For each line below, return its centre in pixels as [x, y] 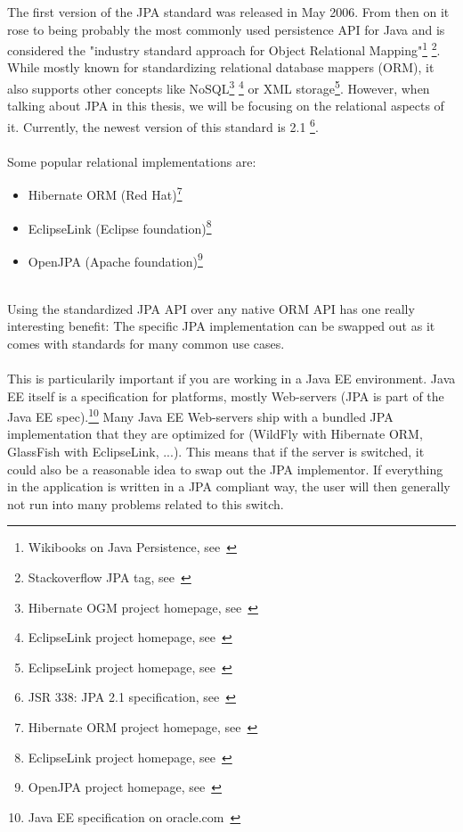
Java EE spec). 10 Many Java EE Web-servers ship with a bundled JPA [200, 415]
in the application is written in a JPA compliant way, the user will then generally [229, 486]
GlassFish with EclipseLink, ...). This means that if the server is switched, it [216, 452]
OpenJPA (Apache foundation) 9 [115, 259]
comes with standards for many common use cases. [146, 343]
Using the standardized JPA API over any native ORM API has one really [211, 308]
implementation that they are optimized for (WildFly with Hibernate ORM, [215, 434]
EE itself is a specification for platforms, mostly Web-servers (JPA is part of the [226, 395]
